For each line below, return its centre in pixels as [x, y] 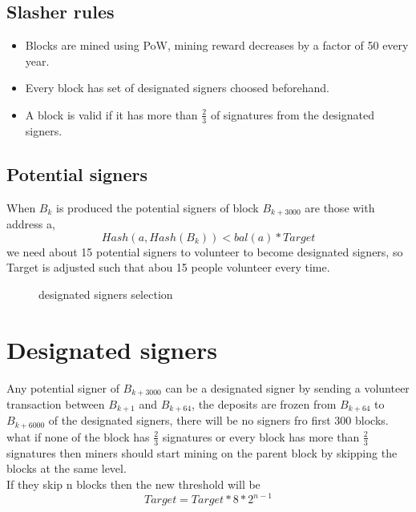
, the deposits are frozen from [264, 404]
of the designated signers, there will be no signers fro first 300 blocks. [218, 420]
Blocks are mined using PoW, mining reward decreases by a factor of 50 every [217, 45]
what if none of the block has [78, 436]
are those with [340, 207]
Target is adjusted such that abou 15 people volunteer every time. [168, 267]
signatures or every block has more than [261, 436]
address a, [31, 224]
